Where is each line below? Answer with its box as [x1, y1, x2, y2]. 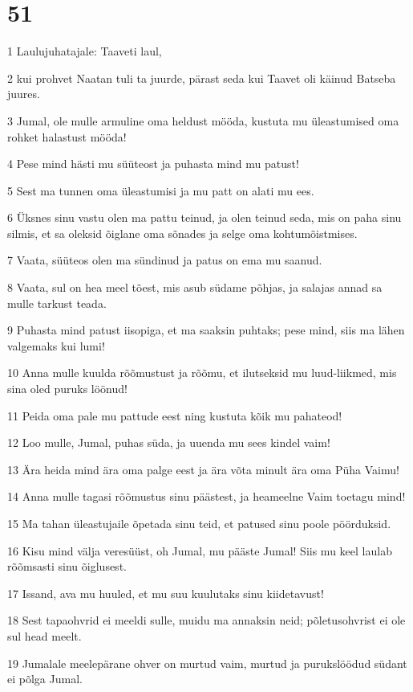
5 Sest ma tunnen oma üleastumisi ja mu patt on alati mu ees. [7, 182, 314, 199]
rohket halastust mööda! [7, 128, 127, 145]
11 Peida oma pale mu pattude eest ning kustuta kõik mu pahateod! [7, 407, 342, 424]
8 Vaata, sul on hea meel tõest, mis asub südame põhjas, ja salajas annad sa [7, 279, 383, 296]
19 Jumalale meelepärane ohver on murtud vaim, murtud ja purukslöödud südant [7, 654, 407, 671]
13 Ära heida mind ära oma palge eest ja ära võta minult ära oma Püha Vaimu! [7, 461, 399, 477]
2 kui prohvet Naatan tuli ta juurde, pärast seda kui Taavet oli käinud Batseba [7, 69, 396, 86]
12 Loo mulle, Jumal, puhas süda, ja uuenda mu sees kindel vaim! [7, 434, 330, 451]
